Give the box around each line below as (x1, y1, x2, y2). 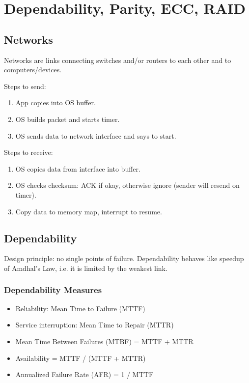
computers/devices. (4, 64, 62, 75)
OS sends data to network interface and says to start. (15, 130, 176, 141)
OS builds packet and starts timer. (15, 114, 120, 124)
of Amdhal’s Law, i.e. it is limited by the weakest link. (4, 263, 167, 273)
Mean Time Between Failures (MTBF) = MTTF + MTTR (15, 336, 194, 346)
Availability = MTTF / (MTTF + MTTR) (15, 353, 146, 363)
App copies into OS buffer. (15, 97, 96, 108)
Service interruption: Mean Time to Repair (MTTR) (15, 320, 174, 330)
